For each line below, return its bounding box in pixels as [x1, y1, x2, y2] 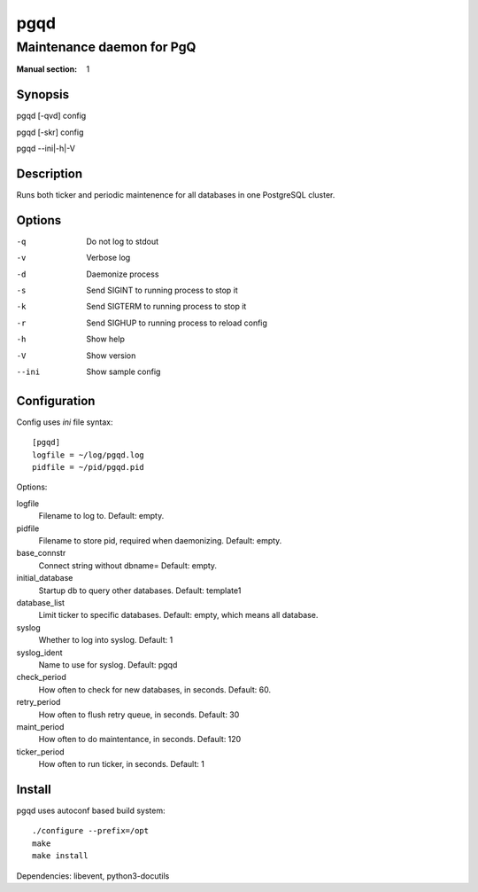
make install [32, 851, 89, 861]
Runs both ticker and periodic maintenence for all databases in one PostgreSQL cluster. [16, 189, 335, 200]
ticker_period [16, 746, 66, 757]
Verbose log [86, 253, 131, 263]
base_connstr [16, 548, 66, 559]
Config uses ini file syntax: [16, 417, 113, 427]
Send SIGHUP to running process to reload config [86, 317, 267, 328]
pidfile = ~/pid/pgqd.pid [32, 462, 145, 473]
